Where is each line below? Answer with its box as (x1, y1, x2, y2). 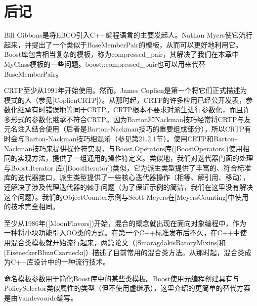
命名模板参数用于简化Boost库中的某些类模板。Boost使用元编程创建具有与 (4, 273, 240, 283)
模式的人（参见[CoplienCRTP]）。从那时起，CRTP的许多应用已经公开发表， (4, 94, 246, 105)
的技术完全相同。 (4, 201, 59, 212)
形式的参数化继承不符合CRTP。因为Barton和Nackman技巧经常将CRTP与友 (10, 114, 251, 124)
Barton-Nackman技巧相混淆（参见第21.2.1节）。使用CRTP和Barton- (24, 133, 237, 144)
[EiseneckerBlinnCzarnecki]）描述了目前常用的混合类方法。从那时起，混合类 (4, 247, 245, 257)
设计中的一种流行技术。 (33, 257, 110, 267)
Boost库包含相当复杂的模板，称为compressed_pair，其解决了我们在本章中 (4, 49, 239, 59)
